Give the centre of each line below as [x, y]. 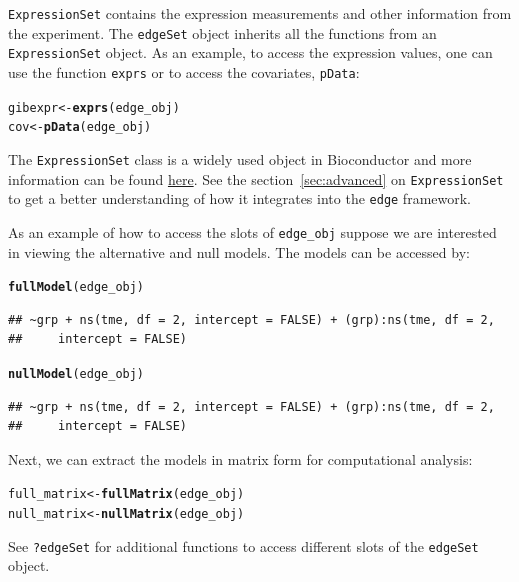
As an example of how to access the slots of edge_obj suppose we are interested [252, 231]
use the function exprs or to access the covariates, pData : [184, 71]
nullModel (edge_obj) [76, 374]
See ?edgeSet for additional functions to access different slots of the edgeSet [243, 545]
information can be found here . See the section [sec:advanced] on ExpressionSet [256, 178]
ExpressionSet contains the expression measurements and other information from [260, 13]
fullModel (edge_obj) [76, 287]
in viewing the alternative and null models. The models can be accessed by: [239, 251]
